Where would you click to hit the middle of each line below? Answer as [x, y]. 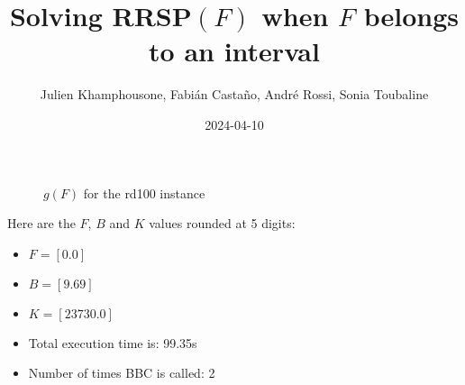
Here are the [41, 223]
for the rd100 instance [144, 192]
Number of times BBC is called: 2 [122, 373]
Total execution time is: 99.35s [113, 342]
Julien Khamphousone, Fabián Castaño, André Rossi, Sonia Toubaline [234, 94]
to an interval [234, 51]
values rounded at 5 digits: [222, 223]
